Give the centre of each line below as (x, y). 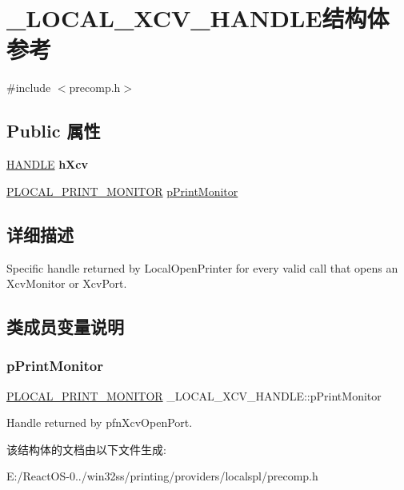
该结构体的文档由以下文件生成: (86, 449)
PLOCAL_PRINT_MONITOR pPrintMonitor (122, 191)
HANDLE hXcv (47, 164)
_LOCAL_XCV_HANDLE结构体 (198, 18)
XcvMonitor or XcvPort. (67, 283)
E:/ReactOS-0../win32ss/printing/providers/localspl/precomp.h (162, 476)
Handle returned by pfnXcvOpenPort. (100, 422)
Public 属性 (54, 131)
